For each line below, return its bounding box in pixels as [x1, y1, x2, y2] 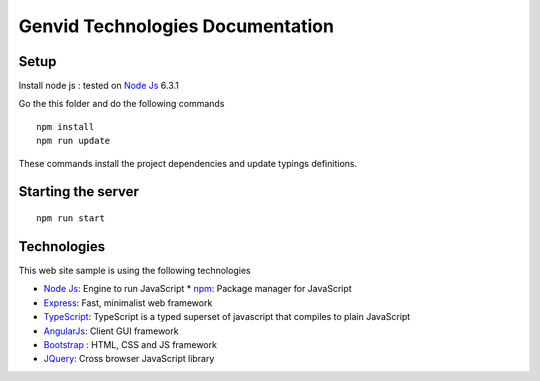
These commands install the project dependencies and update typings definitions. [18, 157, 358, 169]
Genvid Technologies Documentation [18, 15, 335, 37]
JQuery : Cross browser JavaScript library [43, 353, 215, 365]
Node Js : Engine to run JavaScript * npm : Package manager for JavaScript [43, 283, 352, 295]
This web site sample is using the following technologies [18, 264, 251, 276]
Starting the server [18, 183, 140, 200]
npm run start [36, 213, 105, 224]
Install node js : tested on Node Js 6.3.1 [18, 80, 180, 92]
